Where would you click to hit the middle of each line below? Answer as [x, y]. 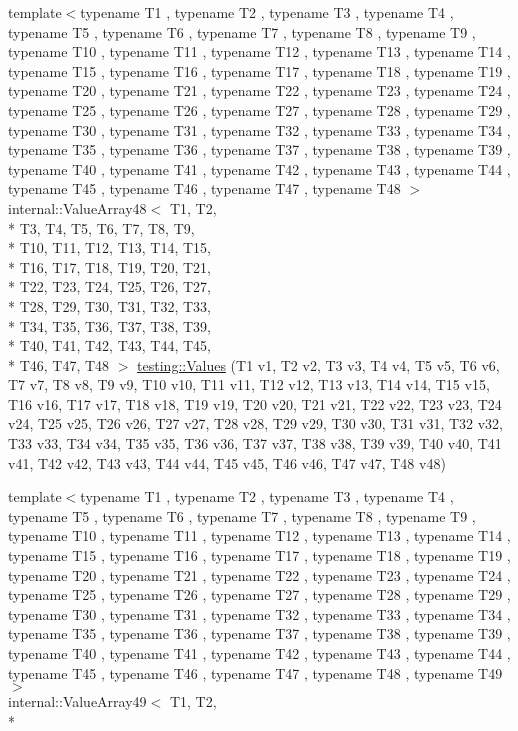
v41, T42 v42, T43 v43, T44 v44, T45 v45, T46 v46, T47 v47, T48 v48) [227, 462]
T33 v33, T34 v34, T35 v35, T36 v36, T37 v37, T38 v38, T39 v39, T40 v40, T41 [255, 443]
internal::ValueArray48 [77, 207]
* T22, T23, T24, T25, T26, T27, [109, 286]
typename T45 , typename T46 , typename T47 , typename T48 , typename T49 [255, 672]
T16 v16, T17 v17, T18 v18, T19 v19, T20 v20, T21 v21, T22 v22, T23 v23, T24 [255, 403]
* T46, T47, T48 [59, 364]
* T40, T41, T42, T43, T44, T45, [109, 345]
